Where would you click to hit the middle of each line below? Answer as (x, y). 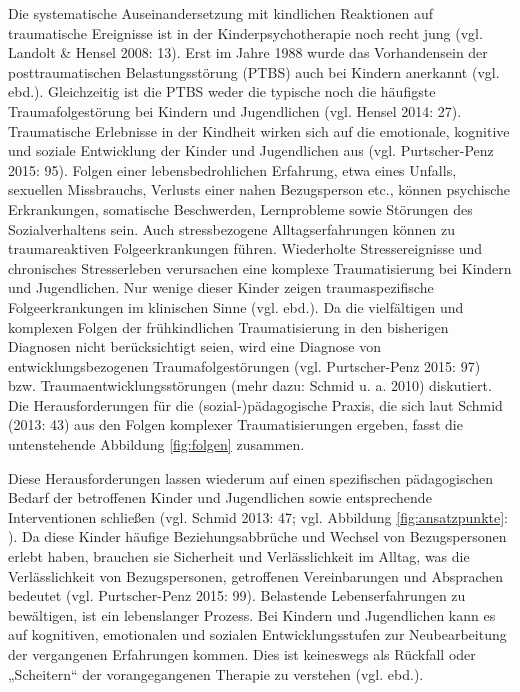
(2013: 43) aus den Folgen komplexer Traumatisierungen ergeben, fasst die (235, 424)
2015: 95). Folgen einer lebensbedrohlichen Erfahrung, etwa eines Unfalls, (232, 169)
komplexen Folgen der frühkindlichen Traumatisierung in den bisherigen (228, 326)
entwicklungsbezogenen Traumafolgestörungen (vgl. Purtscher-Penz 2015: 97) (244, 365)
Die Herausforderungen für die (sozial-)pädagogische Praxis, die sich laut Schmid (255, 404)
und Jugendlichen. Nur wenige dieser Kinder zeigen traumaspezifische (221, 287)
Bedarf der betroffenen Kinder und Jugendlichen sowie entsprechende (220, 497)
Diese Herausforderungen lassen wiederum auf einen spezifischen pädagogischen (251, 477)
